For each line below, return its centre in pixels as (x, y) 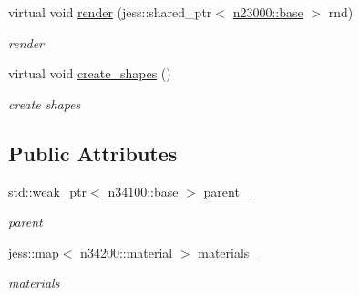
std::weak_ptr (48, 191)
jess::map (34, 252)
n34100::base (143, 191)
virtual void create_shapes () (90, 73)
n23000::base (268, 12)
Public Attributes (93, 153)
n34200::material (127, 252)
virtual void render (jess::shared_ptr (110, 12)
